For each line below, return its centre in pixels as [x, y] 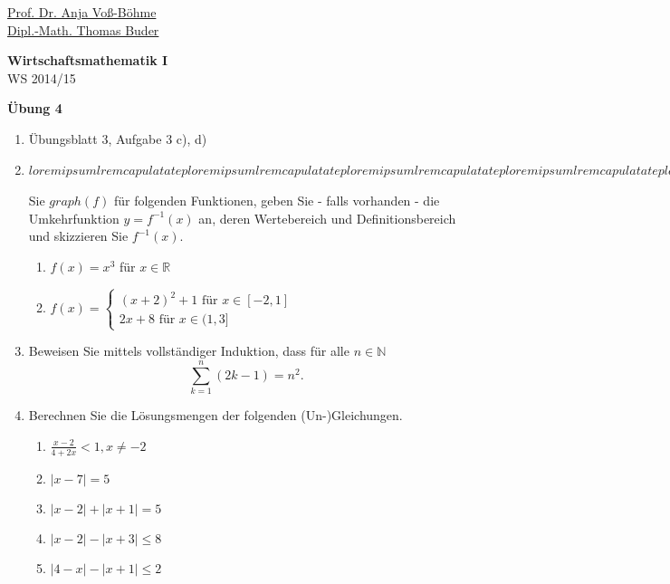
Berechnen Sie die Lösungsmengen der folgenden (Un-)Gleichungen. [215, 415]
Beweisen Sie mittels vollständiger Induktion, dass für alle [189, 351]
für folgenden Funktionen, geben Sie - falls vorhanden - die [277, 200]
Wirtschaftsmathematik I [88, 60]
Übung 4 [35, 108]
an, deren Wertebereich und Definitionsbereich [327, 218]
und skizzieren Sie [78, 236]
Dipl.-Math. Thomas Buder [83, 29]
